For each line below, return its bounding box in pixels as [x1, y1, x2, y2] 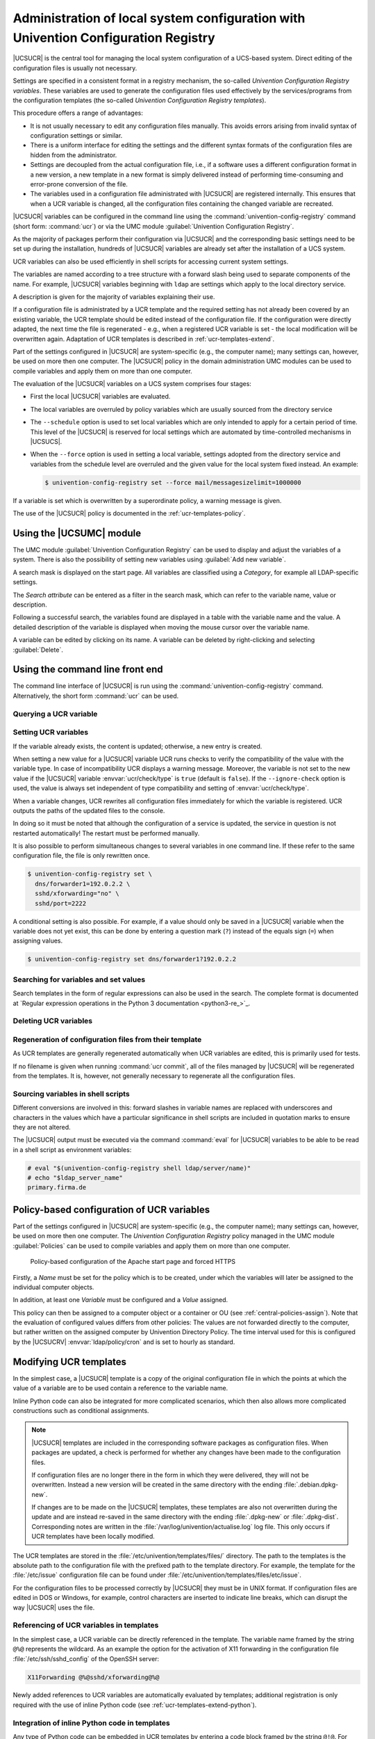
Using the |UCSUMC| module [12, 527, 142, 539]
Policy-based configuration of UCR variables [12, 1203, 210, 1215]
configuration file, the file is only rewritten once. [12, 851, 151, 860]
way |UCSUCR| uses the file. [12, 1603, 95, 1612]
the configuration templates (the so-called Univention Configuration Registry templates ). [12, 96, 267, 104]
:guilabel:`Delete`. [12, 646, 64, 654]
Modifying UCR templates [12, 1356, 127, 1368]
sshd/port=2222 [35, 899, 87, 907]
